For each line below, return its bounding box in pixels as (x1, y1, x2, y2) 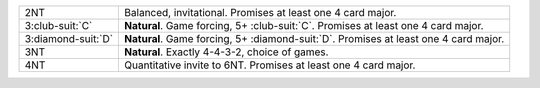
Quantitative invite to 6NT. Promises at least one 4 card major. (124, 58, 416, 72)
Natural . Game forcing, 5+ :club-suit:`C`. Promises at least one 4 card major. (124, 19, 484, 32)
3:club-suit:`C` (24, 19, 93, 32)
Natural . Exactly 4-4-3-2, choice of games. (124, 45, 329, 59)
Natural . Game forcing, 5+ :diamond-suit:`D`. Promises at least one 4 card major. (124, 32, 505, 45)
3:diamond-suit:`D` (24, 32, 114, 45)
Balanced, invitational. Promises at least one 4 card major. (124, 6, 397, 19)
